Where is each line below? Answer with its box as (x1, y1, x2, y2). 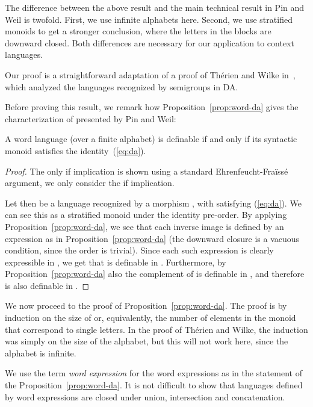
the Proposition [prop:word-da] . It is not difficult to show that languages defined (5, 379, 303, 391)
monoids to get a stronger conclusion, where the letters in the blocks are (5, 25, 271, 37)
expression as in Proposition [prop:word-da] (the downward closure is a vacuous (5, 232, 300, 244)
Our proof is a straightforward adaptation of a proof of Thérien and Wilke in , (5, 68, 296, 81)
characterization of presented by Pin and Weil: (5, 112, 176, 125)
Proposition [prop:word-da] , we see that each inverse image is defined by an (5, 220, 284, 232)
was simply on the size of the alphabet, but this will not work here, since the (5, 335, 288, 347)
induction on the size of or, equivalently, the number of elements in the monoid (5, 311, 296, 324)
